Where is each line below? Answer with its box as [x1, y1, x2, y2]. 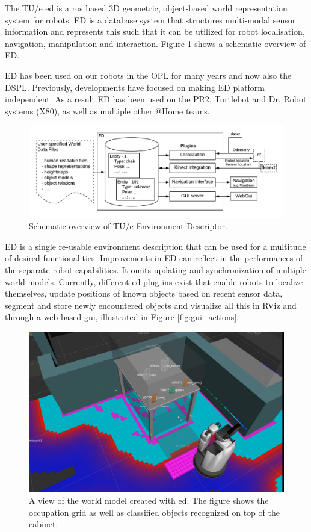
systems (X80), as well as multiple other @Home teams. [5, 104, 210, 117]
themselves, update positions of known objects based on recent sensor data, [5, 287, 283, 300]
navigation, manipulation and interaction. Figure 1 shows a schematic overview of [5, 37, 306, 49]
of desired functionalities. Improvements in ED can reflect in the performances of [5, 252, 303, 264]
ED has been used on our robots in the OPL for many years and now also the [5, 69, 292, 81]
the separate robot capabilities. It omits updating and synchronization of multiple [5, 263, 306, 276]
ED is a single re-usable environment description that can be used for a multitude [5, 240, 306, 252]
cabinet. [29, 518, 58, 530]
